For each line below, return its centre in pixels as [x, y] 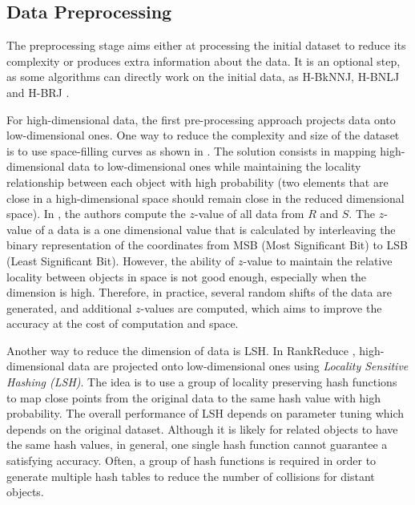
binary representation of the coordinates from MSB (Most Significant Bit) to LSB [207, 245]
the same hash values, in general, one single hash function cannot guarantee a [197, 444]
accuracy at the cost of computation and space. [123, 323]
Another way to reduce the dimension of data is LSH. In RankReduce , [181, 350]
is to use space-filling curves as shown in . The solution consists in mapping [191, 150]
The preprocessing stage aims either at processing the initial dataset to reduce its [206, 45]
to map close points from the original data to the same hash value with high [194, 397]
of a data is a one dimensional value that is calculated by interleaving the [216, 229]
